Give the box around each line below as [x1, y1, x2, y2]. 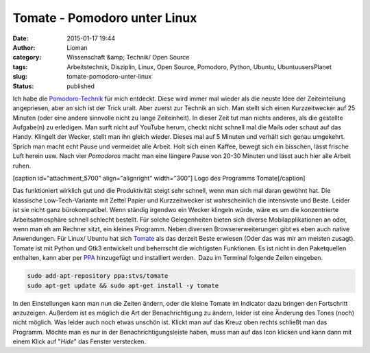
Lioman [66, 43, 88, 51]
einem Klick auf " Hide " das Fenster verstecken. [12, 337, 147, 345]
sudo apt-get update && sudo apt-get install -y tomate [27, 281, 219, 289]
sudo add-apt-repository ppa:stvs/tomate [27, 272, 169, 280]
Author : [12, 43, 36, 51]
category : [12, 53, 42, 62]
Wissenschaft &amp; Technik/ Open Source [66, 53, 190, 62]
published [66, 82, 95, 90]
